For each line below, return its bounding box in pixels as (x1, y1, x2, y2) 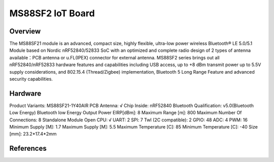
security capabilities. (9, 76, 53, 82)
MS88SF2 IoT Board (9, 8, 95, 19)
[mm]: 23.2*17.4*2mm (9, 131, 57, 137)
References (9, 144, 47, 153)
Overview (9, 27, 41, 36)
